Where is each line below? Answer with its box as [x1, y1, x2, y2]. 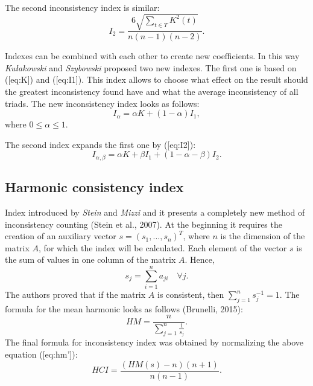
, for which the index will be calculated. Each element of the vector [39, 241, 287, 254]
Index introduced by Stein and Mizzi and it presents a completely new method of [5, 205, 305, 218]
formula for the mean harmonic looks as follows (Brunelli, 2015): [5, 302, 243, 315]
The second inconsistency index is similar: [5, 1, 160, 13]
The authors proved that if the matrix [5, 288, 146, 301]
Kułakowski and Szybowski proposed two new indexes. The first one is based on [5, 61, 297, 74]
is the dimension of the [220, 230, 305, 242]
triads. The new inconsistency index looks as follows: [5, 97, 200, 109]
